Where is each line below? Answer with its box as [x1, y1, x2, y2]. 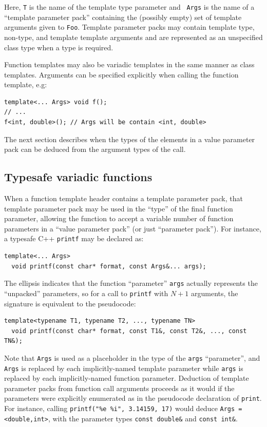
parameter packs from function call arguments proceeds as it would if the [4, 382, 235, 393]
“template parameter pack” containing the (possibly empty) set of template [4, 11, 242, 22]
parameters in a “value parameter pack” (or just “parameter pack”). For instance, [4, 223, 261, 234]
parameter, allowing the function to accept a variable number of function [4, 213, 234, 224]
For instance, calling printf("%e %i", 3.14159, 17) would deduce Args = [4, 403, 242, 414]
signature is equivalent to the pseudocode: [4, 298, 136, 308]
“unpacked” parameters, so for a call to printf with [4, 287, 168, 298]
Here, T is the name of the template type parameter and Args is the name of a [4, 2, 255, 12]
